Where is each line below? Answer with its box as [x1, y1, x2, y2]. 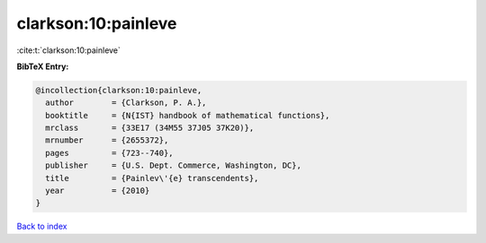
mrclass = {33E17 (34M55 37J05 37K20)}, [45, 123, 255, 134]
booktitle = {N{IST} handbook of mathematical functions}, [45, 110, 330, 120]
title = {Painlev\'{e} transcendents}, [45, 173, 259, 183]
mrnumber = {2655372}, [45, 135, 169, 145]
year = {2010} [45, 186, 150, 196]
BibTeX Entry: [16, 61, 69, 72]
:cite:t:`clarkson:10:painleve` [16, 45, 121, 56]
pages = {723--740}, [45, 148, 175, 158]
